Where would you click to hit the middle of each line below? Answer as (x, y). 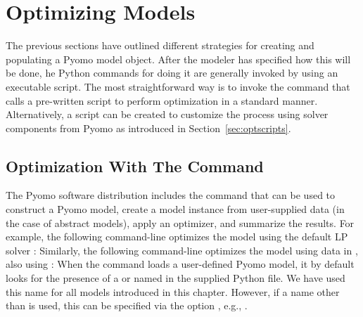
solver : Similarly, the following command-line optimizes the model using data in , (182, 250)
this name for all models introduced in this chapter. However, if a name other (173, 291)
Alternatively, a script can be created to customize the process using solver (167, 114)
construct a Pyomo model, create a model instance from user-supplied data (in (175, 209)
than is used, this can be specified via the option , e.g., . (127, 305)
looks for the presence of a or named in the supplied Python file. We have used (176, 278)
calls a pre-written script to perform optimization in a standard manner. (162, 100)
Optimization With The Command (135, 166)
